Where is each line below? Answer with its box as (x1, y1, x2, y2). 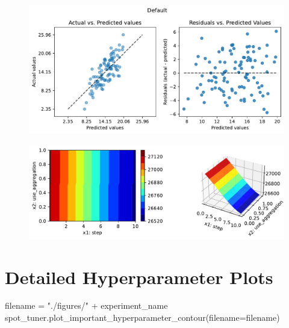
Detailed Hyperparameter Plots (5, 264, 273, 289)
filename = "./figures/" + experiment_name (5, 299, 168, 312)
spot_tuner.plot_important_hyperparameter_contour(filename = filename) (5, 311, 280, 324)
